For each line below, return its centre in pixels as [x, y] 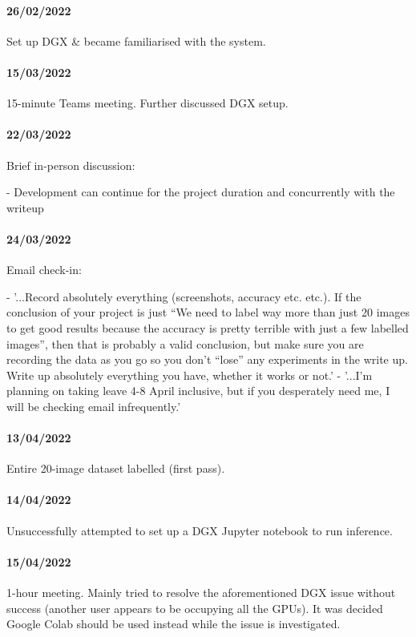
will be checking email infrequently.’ [94, 406]
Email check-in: [44, 270]
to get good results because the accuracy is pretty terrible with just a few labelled [208, 327]
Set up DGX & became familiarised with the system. [136, 40]
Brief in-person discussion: [71, 165]
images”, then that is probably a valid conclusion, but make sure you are [185, 343]
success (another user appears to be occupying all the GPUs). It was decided [195, 608]
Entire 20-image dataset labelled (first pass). [116, 468]
